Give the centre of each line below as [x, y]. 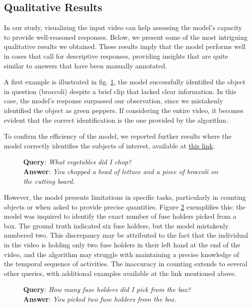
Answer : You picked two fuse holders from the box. [100, 299]
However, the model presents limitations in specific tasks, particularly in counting [125, 197]
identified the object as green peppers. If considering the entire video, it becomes [124, 110]
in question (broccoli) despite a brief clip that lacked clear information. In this [120, 91]
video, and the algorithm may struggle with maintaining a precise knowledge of [122, 254]
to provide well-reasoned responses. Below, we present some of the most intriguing [126, 37]
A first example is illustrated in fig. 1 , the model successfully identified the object [125, 82]
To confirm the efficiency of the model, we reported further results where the [118, 136]
